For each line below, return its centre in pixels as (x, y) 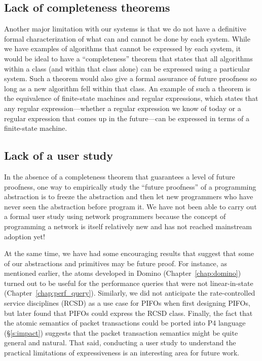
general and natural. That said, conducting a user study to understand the (120, 342)
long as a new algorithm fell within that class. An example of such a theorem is (127, 88)
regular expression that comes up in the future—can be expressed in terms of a (127, 118)
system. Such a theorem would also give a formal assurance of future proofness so (130, 78)
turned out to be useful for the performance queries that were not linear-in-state (129, 283)
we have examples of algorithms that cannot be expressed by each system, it (123, 48)
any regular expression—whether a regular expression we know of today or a (123, 108)
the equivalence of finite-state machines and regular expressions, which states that (131, 98)
